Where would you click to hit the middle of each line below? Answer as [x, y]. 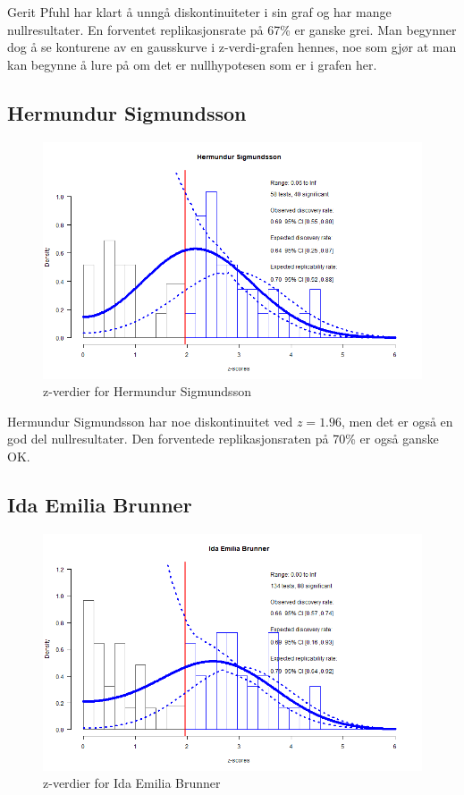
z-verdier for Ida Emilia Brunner [132, 783]
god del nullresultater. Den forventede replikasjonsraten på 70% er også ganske [223, 439]
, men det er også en [397, 421]
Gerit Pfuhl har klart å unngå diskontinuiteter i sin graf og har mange [199, 12]
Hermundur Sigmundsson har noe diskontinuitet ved [150, 421]
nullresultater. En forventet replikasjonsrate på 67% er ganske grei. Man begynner [232, 29]
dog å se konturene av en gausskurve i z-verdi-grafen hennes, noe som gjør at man [232, 47]
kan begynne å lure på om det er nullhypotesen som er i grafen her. [192, 64]
